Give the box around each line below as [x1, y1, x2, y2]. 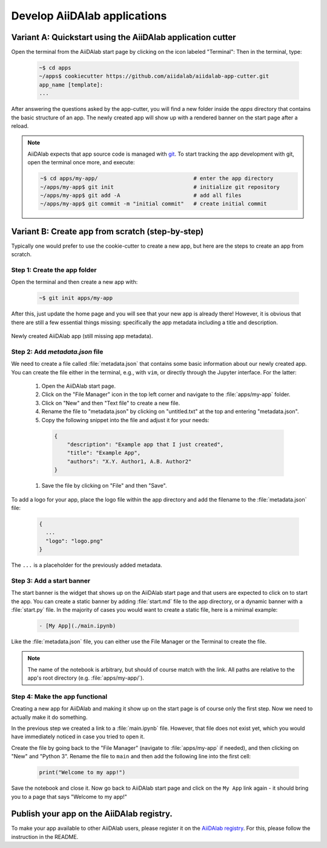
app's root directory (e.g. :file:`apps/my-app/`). [27, 674, 145, 681]
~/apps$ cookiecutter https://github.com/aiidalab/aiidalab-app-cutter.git [39, 73, 269, 80]
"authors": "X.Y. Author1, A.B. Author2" [67, 458, 192, 465]
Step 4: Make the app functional [11, 692, 108, 701]
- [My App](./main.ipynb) [39, 622, 116, 629]
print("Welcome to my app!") [39, 769, 126, 776]
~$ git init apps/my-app [39, 294, 113, 302]
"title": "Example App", [67, 449, 141, 457]
